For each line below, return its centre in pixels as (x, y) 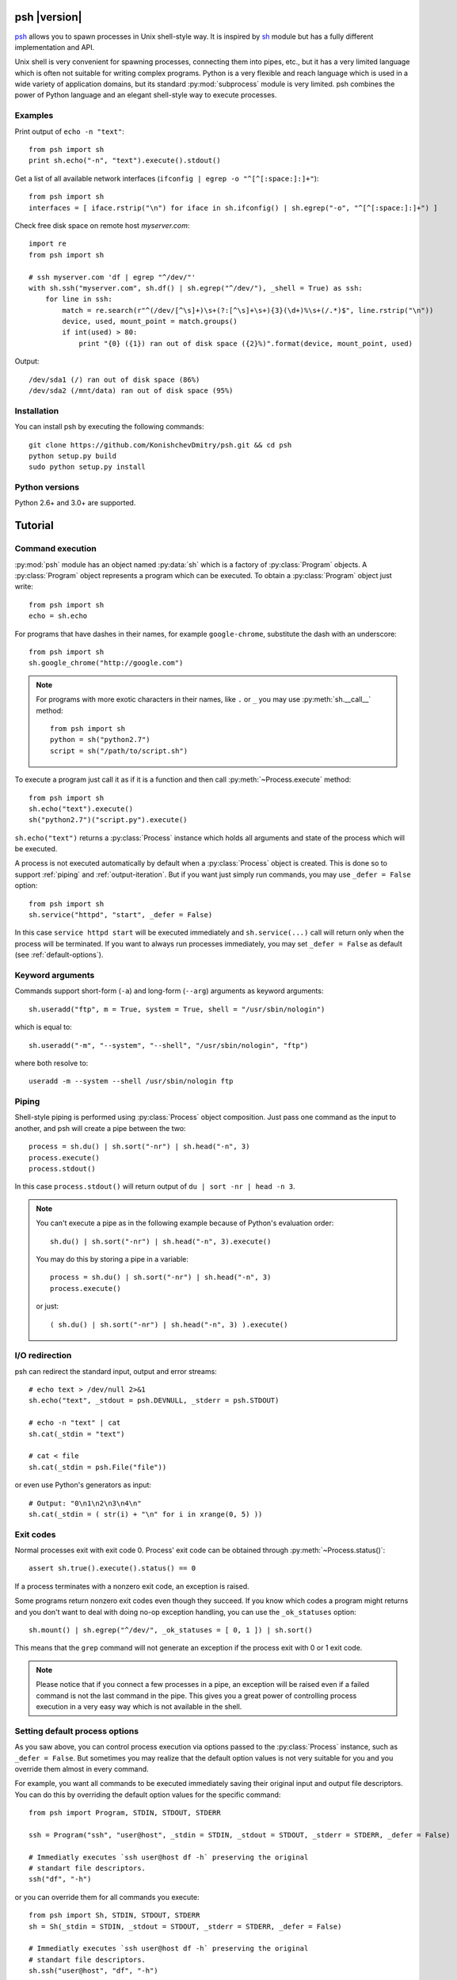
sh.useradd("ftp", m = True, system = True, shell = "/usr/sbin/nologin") (177, 1009)
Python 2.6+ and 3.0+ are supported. (75, 503)
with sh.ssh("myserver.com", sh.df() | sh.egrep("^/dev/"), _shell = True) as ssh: (196, 288)
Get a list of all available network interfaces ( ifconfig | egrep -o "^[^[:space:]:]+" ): (167, 178)
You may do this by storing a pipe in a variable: (112, 1258)
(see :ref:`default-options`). (59, 955)
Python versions (47, 487)
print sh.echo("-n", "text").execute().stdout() (125, 161)
